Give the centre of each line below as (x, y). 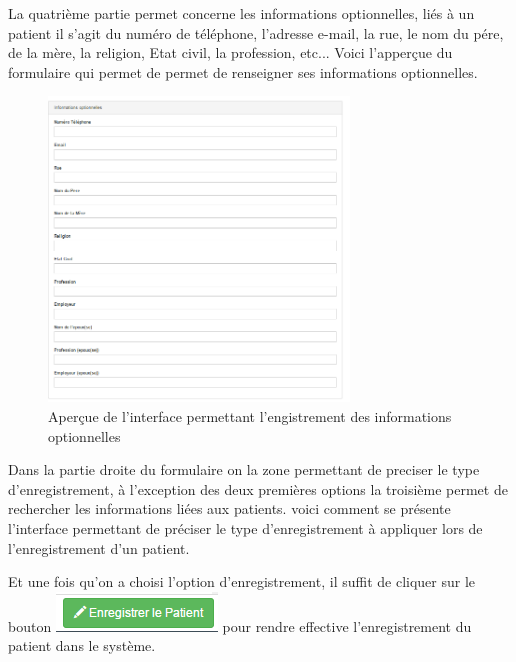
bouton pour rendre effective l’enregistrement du (240, 625)
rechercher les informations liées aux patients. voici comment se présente (229, 508)
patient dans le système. (82, 645)
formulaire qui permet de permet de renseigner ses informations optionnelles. (243, 71)
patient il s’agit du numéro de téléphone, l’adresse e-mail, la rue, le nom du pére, (256, 32)
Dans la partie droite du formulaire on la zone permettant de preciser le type (244, 469)
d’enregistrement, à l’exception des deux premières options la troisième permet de (258, 488)
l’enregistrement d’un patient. (99, 547)
